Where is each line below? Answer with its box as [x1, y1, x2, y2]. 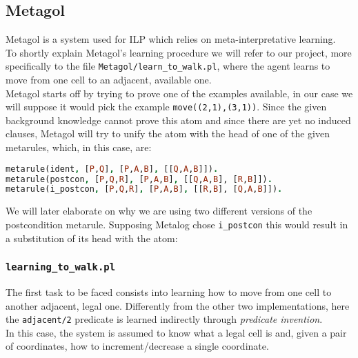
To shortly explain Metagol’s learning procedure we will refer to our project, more [6, 45, 352, 59]
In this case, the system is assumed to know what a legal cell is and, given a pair [6, 325, 347, 339]
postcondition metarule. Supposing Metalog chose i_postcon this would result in [6, 217, 348, 231]
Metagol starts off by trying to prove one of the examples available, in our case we [6, 86, 353, 100]
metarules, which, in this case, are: [6, 140, 152, 155]
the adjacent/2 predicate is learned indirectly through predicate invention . [6, 312, 323, 326]
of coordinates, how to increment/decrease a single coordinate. [6, 339, 269, 353]
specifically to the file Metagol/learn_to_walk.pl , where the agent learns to [6, 59, 330, 73]
